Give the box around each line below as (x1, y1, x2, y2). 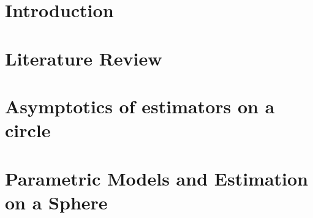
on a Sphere (5, 189, 108, 214)
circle (5, 118, 51, 143)
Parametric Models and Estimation (5, 165, 309, 190)
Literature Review (5, 45, 162, 70)
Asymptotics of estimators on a (5, 93, 275, 118)
